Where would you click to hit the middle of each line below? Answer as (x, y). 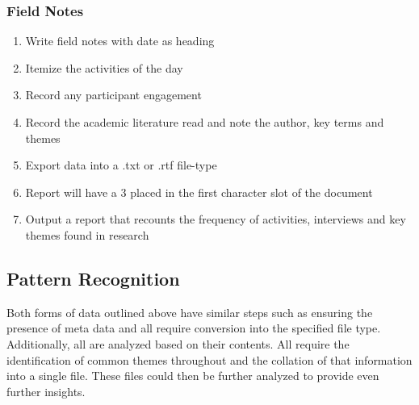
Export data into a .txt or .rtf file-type (121, 165)
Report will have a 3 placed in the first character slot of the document (199, 192)
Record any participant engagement (113, 95)
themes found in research (87, 234)
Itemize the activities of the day (104, 67)
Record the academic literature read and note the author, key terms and (205, 122)
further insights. (46, 391)
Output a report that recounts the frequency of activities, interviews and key (216, 219)
